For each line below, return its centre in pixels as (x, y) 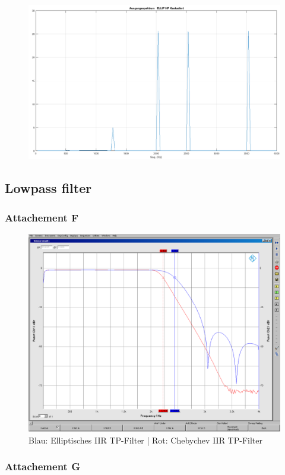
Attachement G (42, 466)
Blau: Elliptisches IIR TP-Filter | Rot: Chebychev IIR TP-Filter (145, 440)
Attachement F (42, 217)
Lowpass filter (48, 188)
